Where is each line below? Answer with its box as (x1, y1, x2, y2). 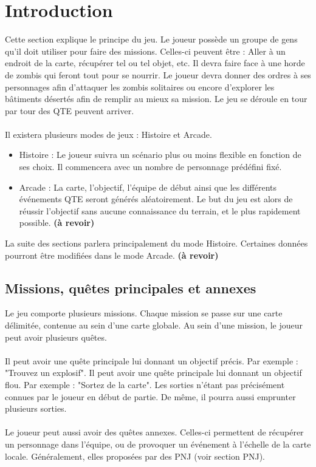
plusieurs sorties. (5, 402, 67, 415)
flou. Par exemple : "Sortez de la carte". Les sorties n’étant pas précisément (5, 378, 285, 390)
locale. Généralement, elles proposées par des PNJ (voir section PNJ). (5, 449, 265, 462)
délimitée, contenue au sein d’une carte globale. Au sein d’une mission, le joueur (5, 319, 303, 332)
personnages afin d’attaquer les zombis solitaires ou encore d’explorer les (5, 80, 275, 93)
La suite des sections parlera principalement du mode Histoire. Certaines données (5, 237, 308, 250)
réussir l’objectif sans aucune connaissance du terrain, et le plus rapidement (19, 204, 301, 217)
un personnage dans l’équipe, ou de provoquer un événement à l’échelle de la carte (5, 437, 311, 450)
